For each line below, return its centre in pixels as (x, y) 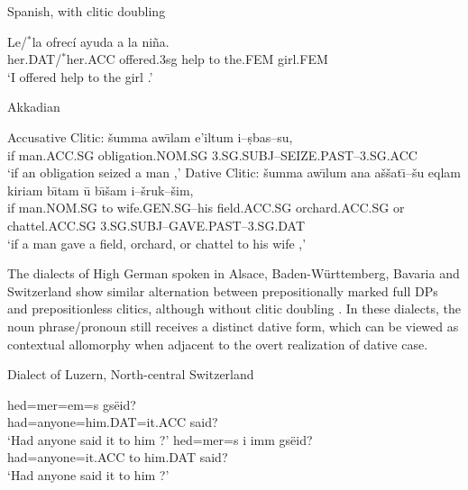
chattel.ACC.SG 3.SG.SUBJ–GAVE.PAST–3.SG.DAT (156, 225)
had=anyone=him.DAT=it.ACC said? (113, 422)
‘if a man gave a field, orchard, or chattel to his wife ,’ (157, 243)
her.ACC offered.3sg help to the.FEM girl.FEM (197, 59)
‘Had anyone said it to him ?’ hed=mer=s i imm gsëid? (160, 439)
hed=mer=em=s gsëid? (72, 404)
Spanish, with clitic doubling (87, 11)
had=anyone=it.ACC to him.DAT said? (118, 457)
